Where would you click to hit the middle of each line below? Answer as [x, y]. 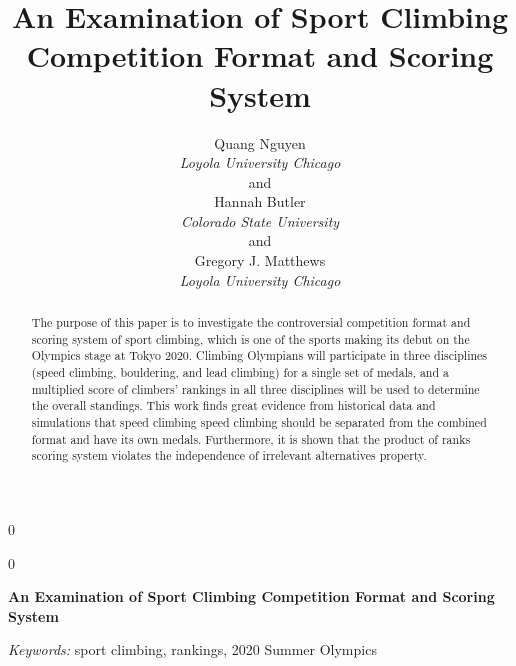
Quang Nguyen [260, 142]
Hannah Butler [260, 201]
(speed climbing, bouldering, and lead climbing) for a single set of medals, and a [240, 372]
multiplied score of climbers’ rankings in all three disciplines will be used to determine [255, 388]
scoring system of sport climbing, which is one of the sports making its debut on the [250, 338]
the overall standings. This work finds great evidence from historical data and [233, 405]
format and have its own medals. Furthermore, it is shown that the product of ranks [251, 438]
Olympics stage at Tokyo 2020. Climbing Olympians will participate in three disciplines [259, 355]
